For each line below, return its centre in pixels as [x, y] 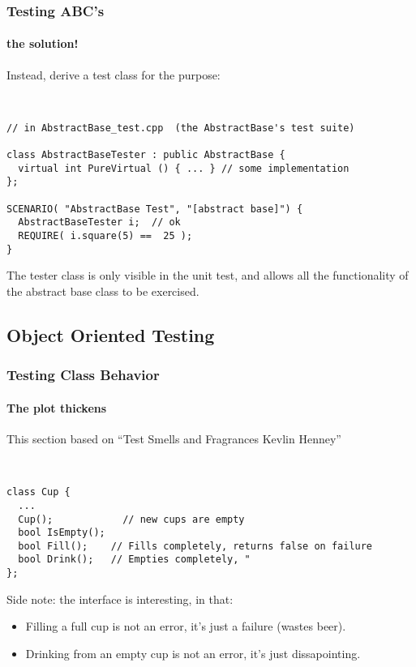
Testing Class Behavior [83, 375]
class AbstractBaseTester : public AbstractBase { [146, 155]
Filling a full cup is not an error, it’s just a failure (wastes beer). [186, 626]
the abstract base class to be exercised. [103, 291]
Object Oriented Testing [111, 334]
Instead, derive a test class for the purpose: [114, 74]
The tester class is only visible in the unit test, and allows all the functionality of [208, 275]
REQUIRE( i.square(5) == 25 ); [105, 236]
